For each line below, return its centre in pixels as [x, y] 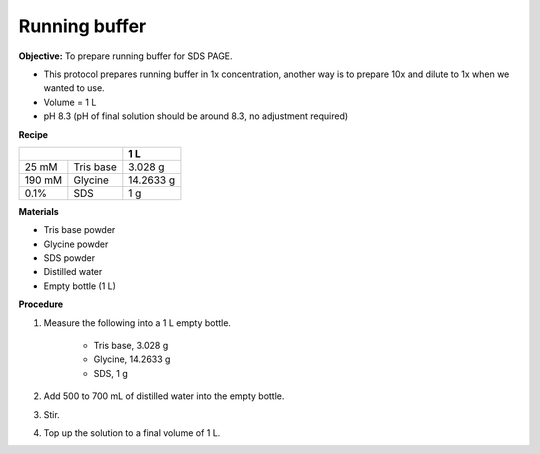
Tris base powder [79, 230]
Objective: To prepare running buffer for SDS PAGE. [126, 56]
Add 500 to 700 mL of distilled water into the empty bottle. [164, 396]
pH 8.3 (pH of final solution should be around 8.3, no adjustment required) [196, 116]
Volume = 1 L [70, 102]
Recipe [33, 134]
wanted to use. [74, 88]
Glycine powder [76, 244]
